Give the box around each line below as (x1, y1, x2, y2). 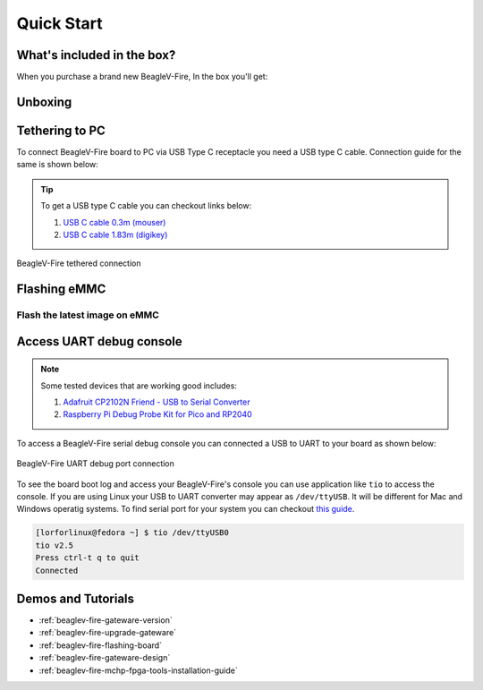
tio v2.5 (35, 540, 74, 550)
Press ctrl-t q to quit (35, 553, 140, 563)
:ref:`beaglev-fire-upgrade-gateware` (38, 627, 177, 638)
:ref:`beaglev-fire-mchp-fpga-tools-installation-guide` (38, 665, 238, 676)
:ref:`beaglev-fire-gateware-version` (38, 615, 174, 626)
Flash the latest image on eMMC (16, 309, 160, 321)
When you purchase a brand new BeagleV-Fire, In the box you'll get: (16, 72, 268, 82)
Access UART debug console (16, 334, 182, 349)
